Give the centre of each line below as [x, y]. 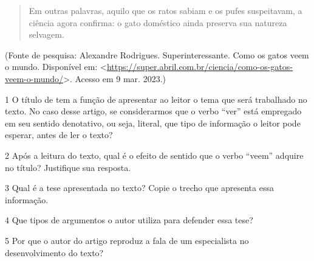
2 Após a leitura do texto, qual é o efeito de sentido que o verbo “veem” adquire [154, 155]
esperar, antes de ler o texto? [59, 135]
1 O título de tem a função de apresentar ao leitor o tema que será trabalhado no [156, 99]
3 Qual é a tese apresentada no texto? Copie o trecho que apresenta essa [139, 188]
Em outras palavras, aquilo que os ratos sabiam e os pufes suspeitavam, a [166, 10]
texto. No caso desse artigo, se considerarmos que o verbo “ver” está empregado [153, 111]
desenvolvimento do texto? [54, 252]
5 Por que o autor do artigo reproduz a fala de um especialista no [127, 240]
